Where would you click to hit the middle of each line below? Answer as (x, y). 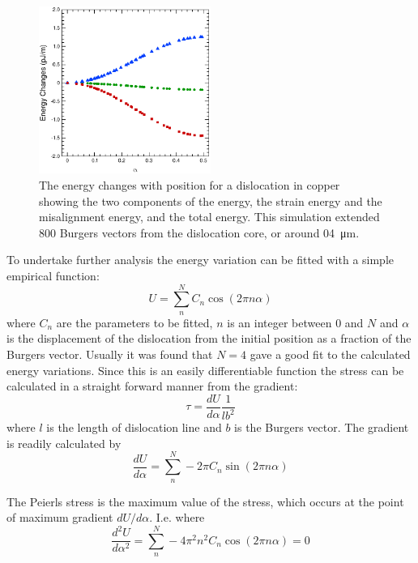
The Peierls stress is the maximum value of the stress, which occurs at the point (205, 501)
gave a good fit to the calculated (330, 354)
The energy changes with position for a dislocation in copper (190, 185)
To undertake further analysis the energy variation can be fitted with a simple (200, 260)
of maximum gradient (60, 517)
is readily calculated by (64, 443)
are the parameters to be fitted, (134, 322)
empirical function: (53, 276)
